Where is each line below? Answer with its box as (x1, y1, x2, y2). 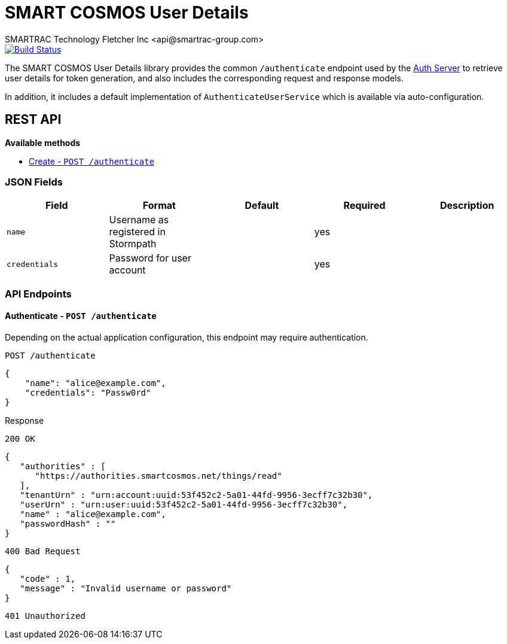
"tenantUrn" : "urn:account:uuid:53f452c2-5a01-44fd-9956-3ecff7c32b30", (20, 490, 373, 500)
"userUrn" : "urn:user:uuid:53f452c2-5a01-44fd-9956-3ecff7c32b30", (20, 499, 348, 509)
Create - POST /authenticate (29, 156, 155, 166)
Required (343, 199, 386, 212)
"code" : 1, (20, 573, 76, 584)
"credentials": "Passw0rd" (25, 387, 151, 397)
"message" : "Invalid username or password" (20, 583, 232, 593)
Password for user (109, 252, 191, 265)
